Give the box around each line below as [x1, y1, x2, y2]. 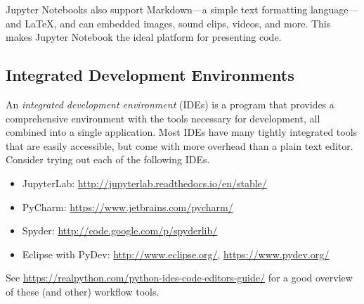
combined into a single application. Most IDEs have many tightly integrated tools [6, 125, 358, 139]
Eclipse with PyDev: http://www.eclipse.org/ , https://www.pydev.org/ [22, 246, 330, 261]
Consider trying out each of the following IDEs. [6, 152, 210, 167]
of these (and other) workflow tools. [6, 284, 160, 298]
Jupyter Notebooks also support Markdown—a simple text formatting [6, 2, 308, 16]
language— [310, 2, 358, 16]
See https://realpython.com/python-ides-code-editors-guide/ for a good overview [6, 270, 353, 285]
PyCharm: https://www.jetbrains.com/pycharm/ [22, 199, 233, 214]
